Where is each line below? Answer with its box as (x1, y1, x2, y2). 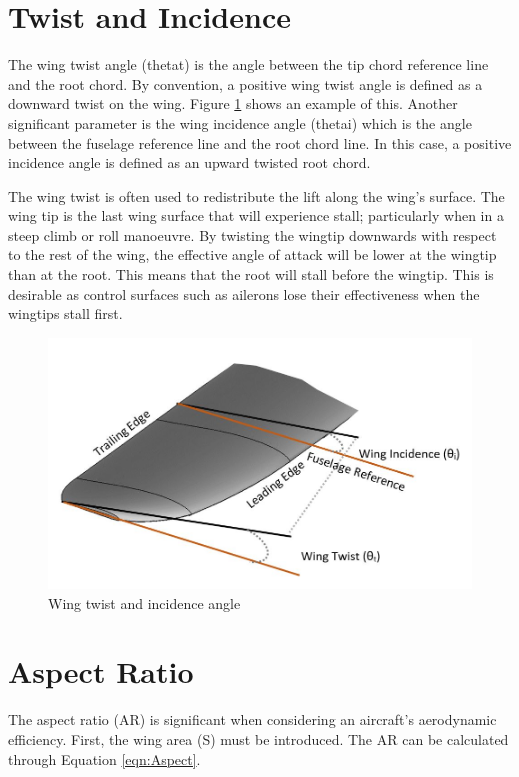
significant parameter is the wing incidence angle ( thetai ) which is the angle (8, 112, 472, 133)
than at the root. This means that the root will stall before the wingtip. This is (8, 264, 494, 285)
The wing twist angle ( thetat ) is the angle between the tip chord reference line (8, 54, 489, 75)
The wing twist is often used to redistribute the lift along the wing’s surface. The (8, 185, 505, 206)
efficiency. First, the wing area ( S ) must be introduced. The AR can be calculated (8, 728, 509, 749)
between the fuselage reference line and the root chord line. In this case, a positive (8, 132, 512, 153)
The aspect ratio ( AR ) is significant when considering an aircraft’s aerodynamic (8, 709, 497, 730)
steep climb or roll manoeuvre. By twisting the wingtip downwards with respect (8, 224, 497, 245)
